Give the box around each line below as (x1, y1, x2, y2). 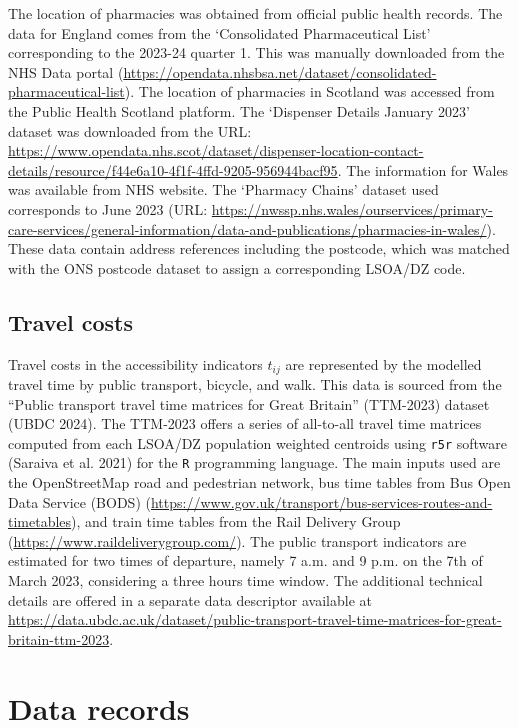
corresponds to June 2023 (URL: (8, 198, 208, 219)
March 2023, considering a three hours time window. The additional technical (8, 570, 483, 591)
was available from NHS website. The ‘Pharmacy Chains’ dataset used (8, 179, 439, 200)
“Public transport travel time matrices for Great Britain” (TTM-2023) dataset (8, 393, 490, 414)
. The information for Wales (337, 159, 509, 180)
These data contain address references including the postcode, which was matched (8, 238, 510, 259)
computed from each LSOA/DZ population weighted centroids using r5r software (8, 432, 507, 453)
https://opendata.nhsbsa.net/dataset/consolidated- (123, 61, 437, 82)
